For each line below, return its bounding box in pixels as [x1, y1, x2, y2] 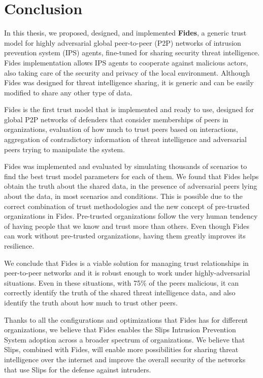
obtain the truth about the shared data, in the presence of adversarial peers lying [4, 181, 257, 191]
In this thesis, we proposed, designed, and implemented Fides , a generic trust [4, 27, 247, 38]
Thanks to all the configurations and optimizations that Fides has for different [4, 314, 248, 325]
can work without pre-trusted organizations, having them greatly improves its [4, 230, 246, 241]
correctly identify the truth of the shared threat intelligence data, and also [4, 287, 236, 298]
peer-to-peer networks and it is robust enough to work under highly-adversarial [4, 267, 250, 278]
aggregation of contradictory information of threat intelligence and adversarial [4, 134, 247, 145]
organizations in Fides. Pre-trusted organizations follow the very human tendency [4, 211, 258, 221]
